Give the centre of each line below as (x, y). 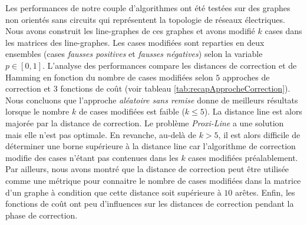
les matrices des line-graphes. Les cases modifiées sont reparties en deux (135, 42)
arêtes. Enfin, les (265, 192)
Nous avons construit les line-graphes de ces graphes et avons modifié (130, 31)
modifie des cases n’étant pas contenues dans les (92, 157)
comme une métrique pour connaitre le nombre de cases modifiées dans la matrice (153, 180)
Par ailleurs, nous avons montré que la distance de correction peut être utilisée (147, 169)
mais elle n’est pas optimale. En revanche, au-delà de (101, 134)
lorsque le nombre (37, 111)
